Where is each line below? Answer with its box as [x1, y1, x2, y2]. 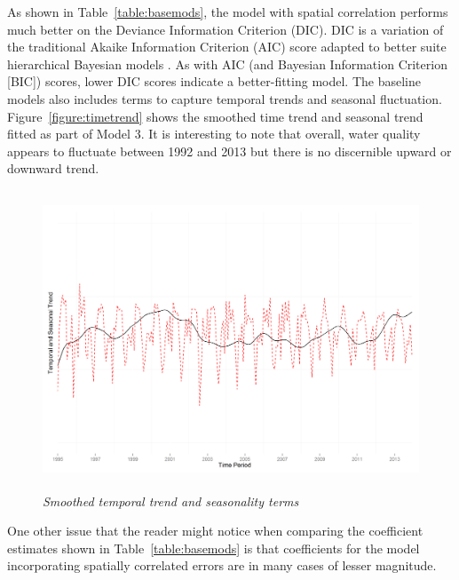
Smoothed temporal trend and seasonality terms [43, 491, 299, 510]
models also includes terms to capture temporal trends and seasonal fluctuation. [7, 89, 442, 107]
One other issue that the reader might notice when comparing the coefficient [7, 521, 423, 540]
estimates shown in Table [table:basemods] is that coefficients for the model [7, 538, 420, 557]
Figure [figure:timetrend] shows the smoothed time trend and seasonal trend [7, 107, 423, 125]
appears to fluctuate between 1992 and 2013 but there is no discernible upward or [7, 141, 452, 160]
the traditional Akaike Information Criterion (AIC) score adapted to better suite [7, 37, 447, 56]
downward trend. [7, 159, 99, 178]
